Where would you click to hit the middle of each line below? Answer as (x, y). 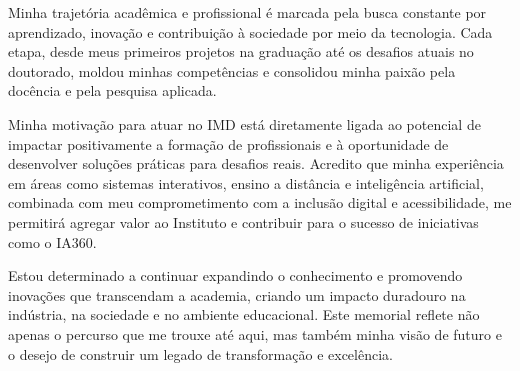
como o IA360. (52, 241)
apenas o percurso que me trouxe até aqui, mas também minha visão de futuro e (255, 333)
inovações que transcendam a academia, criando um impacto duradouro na (237, 294)
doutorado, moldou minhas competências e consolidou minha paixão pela (232, 70)
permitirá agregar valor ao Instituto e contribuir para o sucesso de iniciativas (243, 221)
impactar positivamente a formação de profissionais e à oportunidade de (228, 143)
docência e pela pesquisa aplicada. (112, 90)
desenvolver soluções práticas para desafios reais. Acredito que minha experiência (256, 163)
